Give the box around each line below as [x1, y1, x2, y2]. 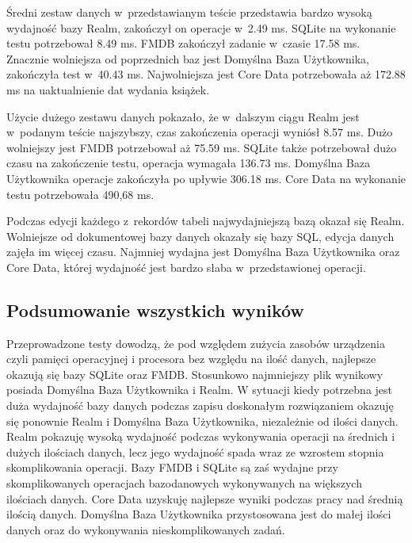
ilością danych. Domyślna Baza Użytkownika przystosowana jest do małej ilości [6, 506, 391, 522]
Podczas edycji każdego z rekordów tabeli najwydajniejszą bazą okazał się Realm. [6, 212, 405, 229]
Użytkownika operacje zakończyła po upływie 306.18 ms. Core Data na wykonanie [6, 170, 406, 186]
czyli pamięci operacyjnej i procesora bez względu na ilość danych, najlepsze [6, 350, 376, 367]
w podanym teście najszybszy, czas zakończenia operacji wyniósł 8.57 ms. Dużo [6, 124, 393, 140]
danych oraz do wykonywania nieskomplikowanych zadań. [6, 521, 285, 537]
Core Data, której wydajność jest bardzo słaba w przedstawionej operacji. [6, 258, 366, 275]
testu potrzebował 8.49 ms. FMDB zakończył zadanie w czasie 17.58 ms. [6, 35, 360, 52]
